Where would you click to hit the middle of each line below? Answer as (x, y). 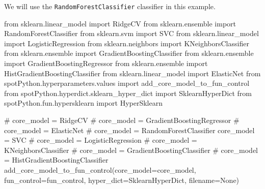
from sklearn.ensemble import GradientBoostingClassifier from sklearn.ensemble (129, 53)
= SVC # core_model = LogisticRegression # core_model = (101, 140)
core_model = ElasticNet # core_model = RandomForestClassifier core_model (129, 130)
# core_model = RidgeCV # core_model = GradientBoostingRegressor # (122, 120)
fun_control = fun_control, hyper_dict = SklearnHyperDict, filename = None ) (122, 180)
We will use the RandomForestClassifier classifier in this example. (110, 6)
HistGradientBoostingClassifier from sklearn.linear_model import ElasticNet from (132, 73)
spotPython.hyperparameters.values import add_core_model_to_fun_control (127, 83)
